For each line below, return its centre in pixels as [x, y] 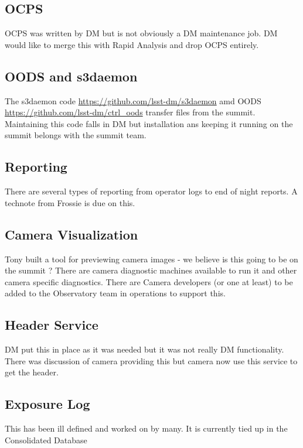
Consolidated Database [46, 440]
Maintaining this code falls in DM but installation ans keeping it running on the [149, 123]
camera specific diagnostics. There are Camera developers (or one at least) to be [149, 281]
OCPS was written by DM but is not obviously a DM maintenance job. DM [141, 33]
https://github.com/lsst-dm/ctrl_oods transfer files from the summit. [130, 112]
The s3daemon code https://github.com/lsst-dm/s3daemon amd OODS [133, 100]
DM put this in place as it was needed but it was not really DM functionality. [144, 349]
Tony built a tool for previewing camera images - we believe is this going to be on [151, 259]
